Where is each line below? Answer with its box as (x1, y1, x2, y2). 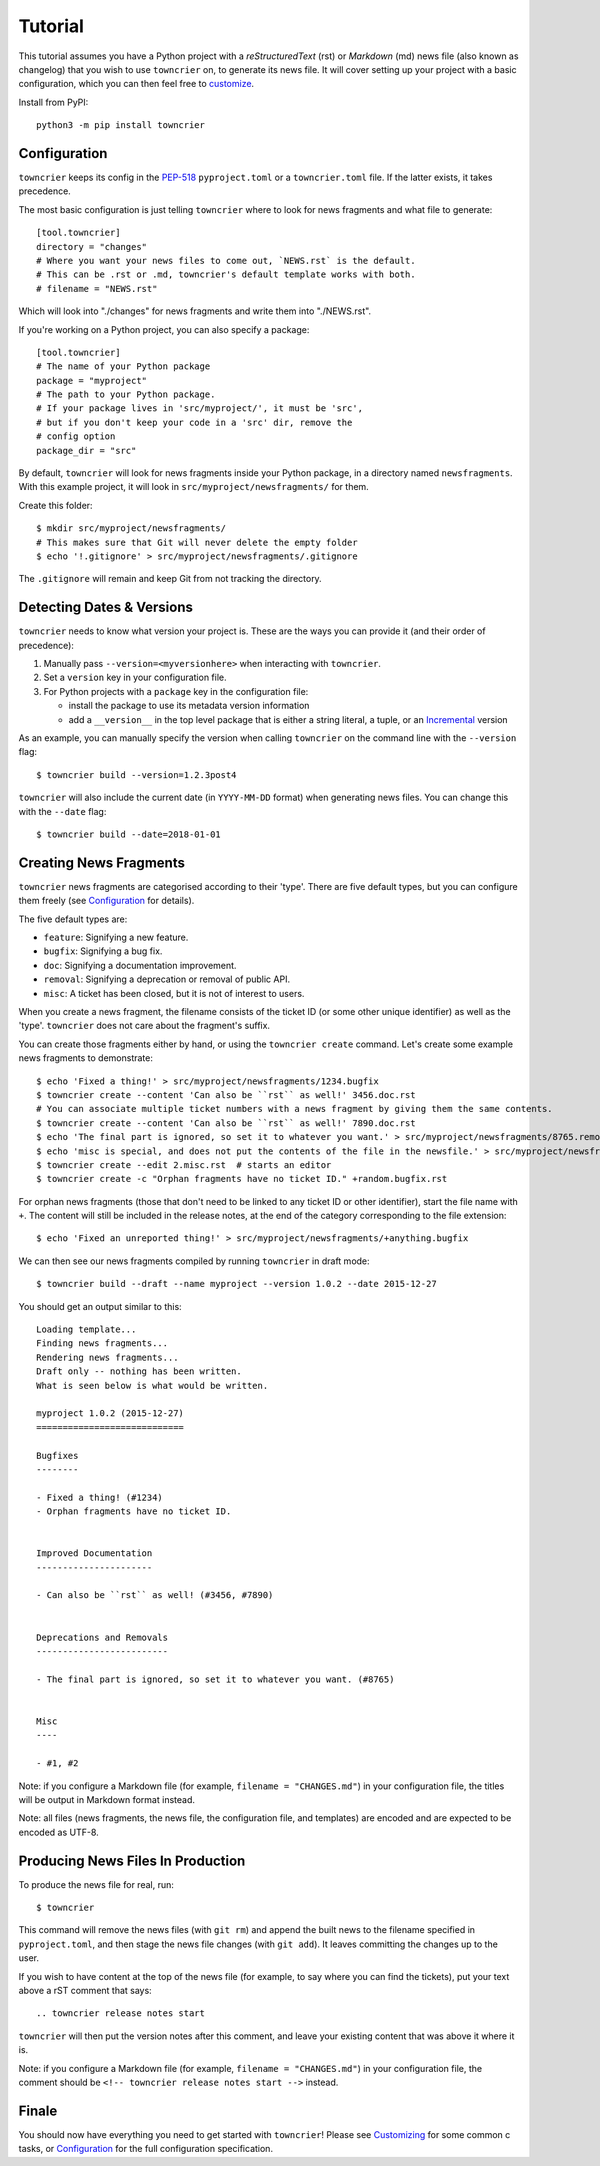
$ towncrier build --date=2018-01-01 (36, 828, 222, 840)
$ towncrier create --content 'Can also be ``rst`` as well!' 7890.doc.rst (36, 1117, 416, 1129)
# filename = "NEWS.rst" (36, 283, 158, 294)
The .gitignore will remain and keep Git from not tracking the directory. (18, 573, 322, 585)
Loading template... (36, 1324, 137, 1335)
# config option (36, 431, 116, 442)
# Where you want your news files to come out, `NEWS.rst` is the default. (36, 255, 416, 266)
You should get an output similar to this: (18, 1300, 182, 1312)
